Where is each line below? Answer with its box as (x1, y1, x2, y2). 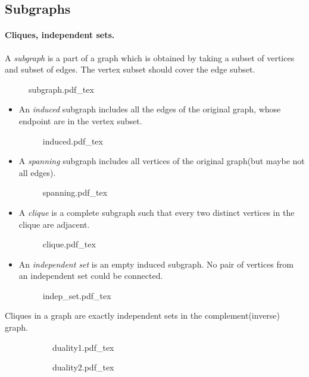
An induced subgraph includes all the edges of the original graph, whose (18, 103, 281, 115)
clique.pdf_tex (42, 238, 96, 250)
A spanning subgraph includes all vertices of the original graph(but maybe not (18, 155, 305, 167)
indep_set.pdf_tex (42, 289, 111, 301)
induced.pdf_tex (42, 134, 103, 147)
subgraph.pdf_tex (29, 83, 94, 95)
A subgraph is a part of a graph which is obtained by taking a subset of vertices (5, 51, 295, 64)
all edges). (18, 166, 56, 178)
